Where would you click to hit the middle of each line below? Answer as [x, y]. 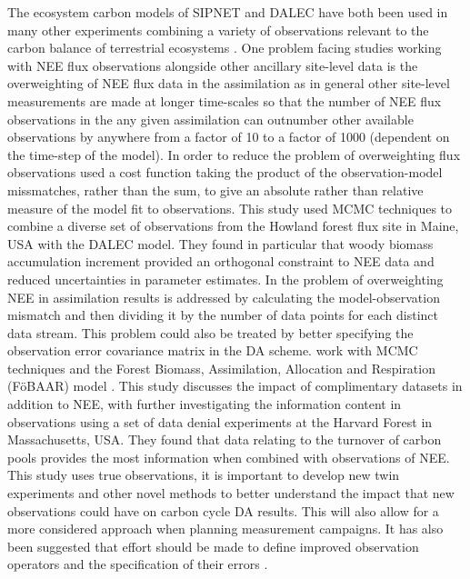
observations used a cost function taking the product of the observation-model [225, 172]
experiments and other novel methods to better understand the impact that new [231, 493]
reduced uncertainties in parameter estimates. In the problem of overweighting [225, 279]
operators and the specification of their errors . [138, 564]
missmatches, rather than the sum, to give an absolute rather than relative [215, 190]
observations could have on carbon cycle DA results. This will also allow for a [223, 510]
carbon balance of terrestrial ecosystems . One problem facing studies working [225, 48]
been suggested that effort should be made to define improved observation [213, 546]
